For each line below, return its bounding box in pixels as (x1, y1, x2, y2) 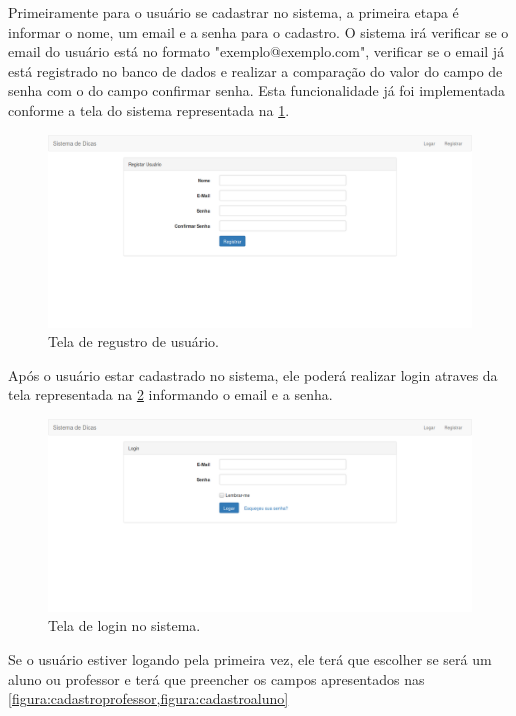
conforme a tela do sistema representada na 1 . (8, 99, 290, 120)
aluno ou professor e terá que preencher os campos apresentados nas (8, 668, 425, 689)
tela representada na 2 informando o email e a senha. (8, 384, 333, 405)
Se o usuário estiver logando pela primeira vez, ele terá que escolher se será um (8, 649, 492, 670)
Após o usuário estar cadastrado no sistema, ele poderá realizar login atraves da (8, 364, 498, 385)
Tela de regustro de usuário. (48, 331, 219, 352)
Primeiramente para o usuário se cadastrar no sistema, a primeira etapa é (8, 2, 459, 22)
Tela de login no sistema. (48, 615, 201, 636)
